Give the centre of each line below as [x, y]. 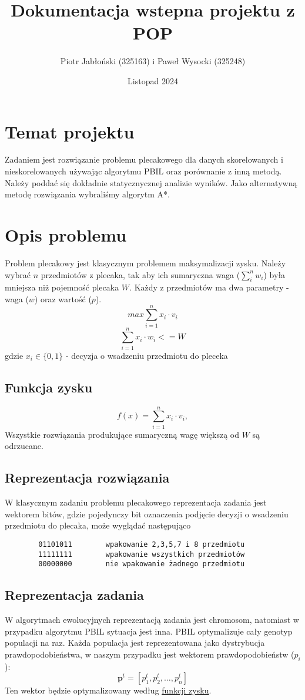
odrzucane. [24, 446]
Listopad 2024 [153, 80]
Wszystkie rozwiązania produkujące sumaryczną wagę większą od [122, 434]
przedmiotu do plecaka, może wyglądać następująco [98, 525]
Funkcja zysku [49, 387]
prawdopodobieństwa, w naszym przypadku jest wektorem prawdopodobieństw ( [150, 654]
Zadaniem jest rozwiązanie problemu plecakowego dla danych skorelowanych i [144, 159]
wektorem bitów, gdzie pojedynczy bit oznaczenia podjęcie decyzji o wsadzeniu [147, 514]
